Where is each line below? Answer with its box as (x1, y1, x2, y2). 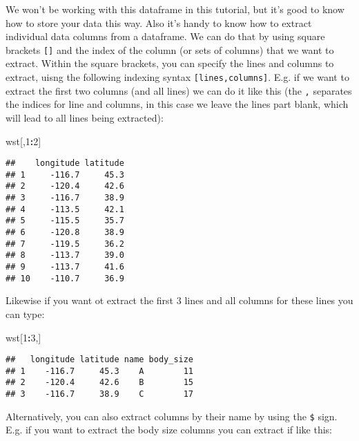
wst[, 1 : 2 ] (6, 133, 41, 148)
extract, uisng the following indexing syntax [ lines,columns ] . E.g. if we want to (6, 70, 349, 84)
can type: (6, 306, 45, 321)
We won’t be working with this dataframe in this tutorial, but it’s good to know (6, 2, 345, 16)
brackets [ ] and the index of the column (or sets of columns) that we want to (6, 42, 334, 57)
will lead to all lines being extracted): (6, 110, 164, 124)
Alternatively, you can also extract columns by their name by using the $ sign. (6, 409, 338, 423)
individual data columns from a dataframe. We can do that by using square (6, 29, 325, 44)
